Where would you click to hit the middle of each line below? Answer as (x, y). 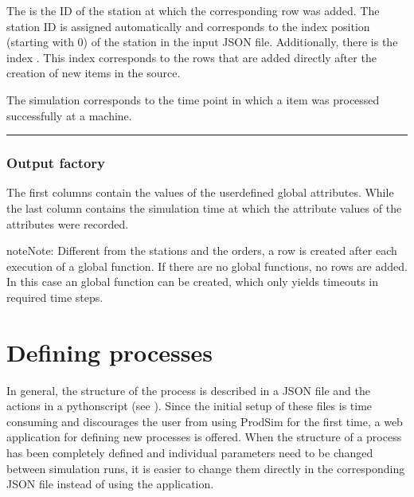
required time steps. (55, 297)
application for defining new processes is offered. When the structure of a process (204, 437)
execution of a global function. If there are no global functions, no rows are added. (207, 266)
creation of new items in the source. (94, 73)
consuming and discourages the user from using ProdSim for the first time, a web (205, 421)
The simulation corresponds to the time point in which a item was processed (193, 99)
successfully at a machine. (69, 115)
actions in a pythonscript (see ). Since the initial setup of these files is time (189, 406)
